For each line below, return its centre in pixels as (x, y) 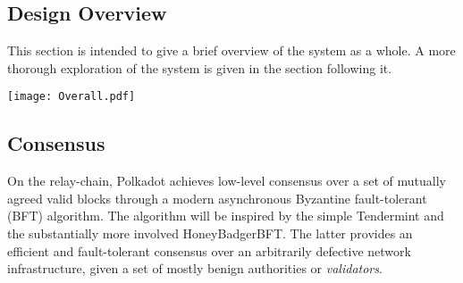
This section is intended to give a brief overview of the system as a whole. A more (231, 50)
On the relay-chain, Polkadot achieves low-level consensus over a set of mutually (227, 181)
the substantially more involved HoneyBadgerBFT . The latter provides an (210, 233)
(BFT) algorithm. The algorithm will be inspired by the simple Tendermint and (226, 216)
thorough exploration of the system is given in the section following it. (200, 67)
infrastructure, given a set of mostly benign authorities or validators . (195, 268)
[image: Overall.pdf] (72, 97)
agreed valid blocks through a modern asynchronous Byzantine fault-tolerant (217, 198)
